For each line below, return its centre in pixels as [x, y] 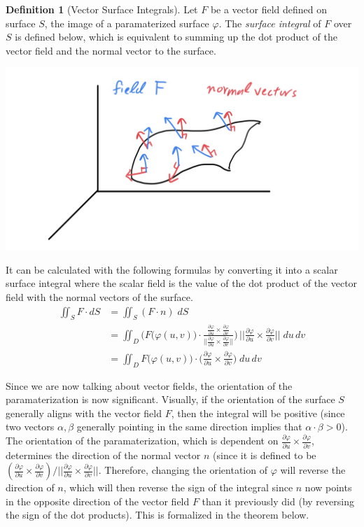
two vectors [30, 427]
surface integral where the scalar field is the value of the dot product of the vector [182, 283]
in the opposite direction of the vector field [98, 501]
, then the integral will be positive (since [258, 413]
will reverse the [313, 470]
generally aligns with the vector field [84, 413]
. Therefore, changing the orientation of [183, 470]
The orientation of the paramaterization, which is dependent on [142, 441]
